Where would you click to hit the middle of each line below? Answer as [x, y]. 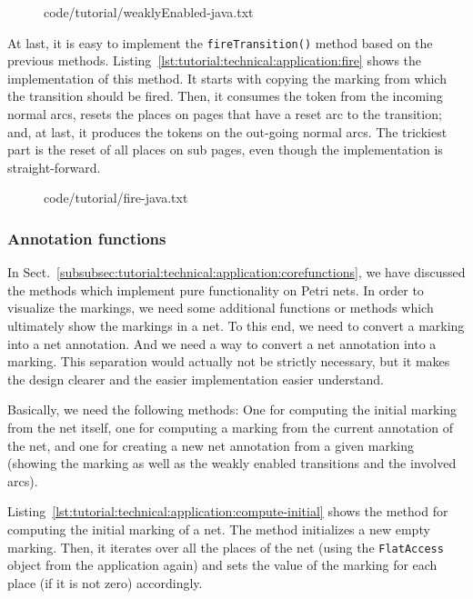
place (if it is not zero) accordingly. [105, 582]
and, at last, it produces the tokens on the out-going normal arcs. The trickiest [227, 131]
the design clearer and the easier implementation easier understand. [196, 379]
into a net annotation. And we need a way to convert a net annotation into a [222, 343]
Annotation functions [87, 238]
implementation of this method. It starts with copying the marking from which [227, 78]
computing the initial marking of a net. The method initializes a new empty [219, 529]
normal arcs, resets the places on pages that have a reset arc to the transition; [225, 114]
